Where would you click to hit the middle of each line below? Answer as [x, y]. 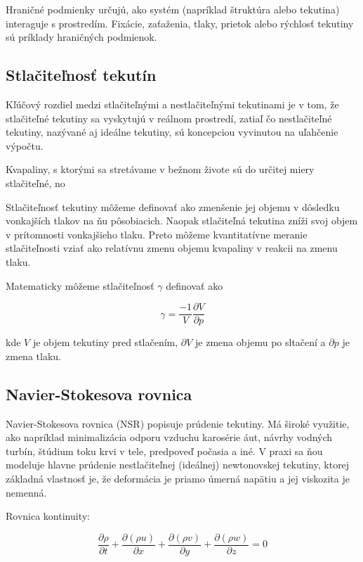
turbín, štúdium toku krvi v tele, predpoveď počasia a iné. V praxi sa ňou [164, 451]
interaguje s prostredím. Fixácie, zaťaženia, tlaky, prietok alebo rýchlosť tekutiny [180, 23]
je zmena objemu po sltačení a [260, 342]
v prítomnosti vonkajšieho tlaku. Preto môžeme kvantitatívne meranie [157, 234]
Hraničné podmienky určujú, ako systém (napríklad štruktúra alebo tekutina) [173, 9]
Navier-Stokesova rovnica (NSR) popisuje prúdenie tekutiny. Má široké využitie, [178, 423]
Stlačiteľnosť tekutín [81, 75]
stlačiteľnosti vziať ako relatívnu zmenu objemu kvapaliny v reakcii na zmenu [172, 248]
